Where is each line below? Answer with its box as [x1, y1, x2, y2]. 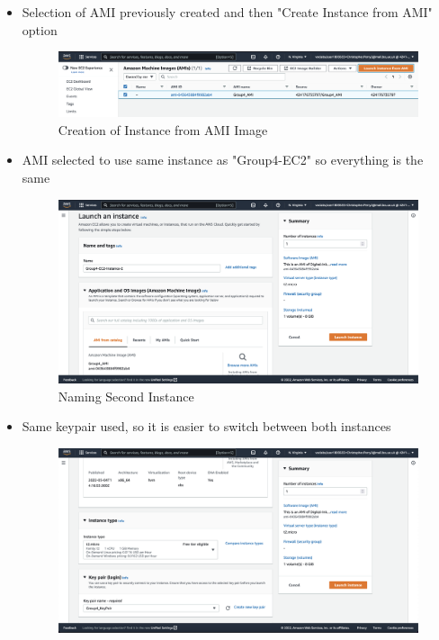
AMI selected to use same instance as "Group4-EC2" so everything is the [22, 150, 424, 169]
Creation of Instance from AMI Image [58, 120, 268, 139]
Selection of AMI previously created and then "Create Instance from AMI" [22, 3, 433, 21]
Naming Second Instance [58, 386, 194, 405]
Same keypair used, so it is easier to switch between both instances [22, 417, 391, 436]
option [22, 20, 58, 39]
